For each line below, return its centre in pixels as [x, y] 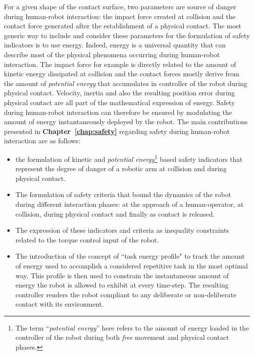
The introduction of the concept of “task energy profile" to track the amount [130, 256]
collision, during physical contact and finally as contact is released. [115, 213]
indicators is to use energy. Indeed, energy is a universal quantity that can [115, 45]
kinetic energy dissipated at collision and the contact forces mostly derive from [122, 74]
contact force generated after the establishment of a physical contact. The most [123, 26]
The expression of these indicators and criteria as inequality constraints [122, 230]
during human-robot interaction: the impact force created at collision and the [120, 16]
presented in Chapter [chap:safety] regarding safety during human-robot [117, 131]
